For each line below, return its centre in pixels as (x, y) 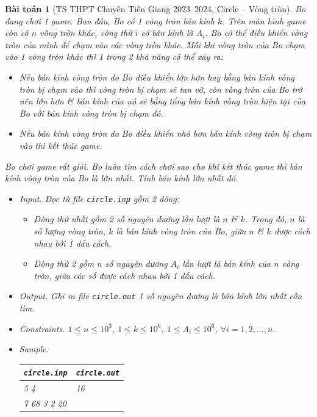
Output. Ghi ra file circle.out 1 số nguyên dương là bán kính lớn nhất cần (161, 296)
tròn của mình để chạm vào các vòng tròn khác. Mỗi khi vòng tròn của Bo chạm (155, 44)
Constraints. (42, 328)
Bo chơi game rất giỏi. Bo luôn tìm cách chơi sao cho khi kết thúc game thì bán (154, 166)
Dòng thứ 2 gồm (64, 263)
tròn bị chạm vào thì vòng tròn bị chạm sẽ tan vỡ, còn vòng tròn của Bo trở (161, 89)
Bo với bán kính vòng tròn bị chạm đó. (91, 113)
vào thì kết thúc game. (61, 145)
